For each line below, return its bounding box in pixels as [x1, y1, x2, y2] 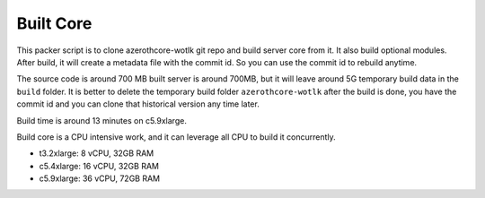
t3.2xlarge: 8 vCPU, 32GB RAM [39, 148, 154, 159]
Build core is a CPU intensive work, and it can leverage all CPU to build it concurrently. [16, 131, 336, 142]
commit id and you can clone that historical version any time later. [16, 99, 260, 109]
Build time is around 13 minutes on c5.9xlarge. [16, 115, 188, 125]
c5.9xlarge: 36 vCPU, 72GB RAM [39, 173, 161, 184]
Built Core [16, 13, 93, 33]
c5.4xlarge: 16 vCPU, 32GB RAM [39, 160, 159, 171]
